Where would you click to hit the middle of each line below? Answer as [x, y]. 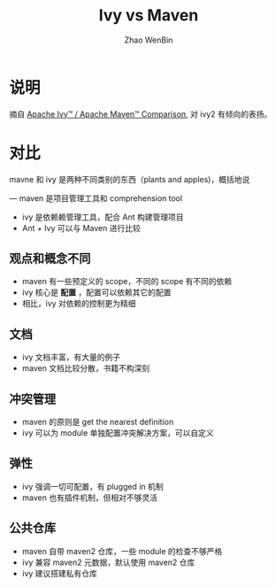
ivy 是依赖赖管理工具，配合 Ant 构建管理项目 [103, 217]
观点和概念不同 [50, 259]
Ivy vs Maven [149, 15]
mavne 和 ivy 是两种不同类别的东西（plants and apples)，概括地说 [130, 179]
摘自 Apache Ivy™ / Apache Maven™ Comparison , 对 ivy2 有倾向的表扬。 [141, 114]
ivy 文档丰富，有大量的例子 [71, 357]
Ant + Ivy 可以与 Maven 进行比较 [81, 228]
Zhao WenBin [149, 40]
